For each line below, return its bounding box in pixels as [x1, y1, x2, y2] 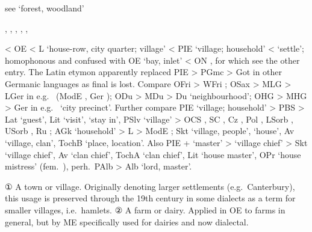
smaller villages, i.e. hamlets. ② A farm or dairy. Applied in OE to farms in [5, 203, 285, 216]
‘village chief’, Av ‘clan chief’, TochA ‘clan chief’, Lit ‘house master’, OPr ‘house [5, 148, 301, 160]
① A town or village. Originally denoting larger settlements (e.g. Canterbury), [5, 180, 295, 192]
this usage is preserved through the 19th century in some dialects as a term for [5, 192, 296, 204]
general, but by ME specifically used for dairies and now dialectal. [5, 215, 249, 228]
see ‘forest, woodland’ [5, 2, 84, 14]
